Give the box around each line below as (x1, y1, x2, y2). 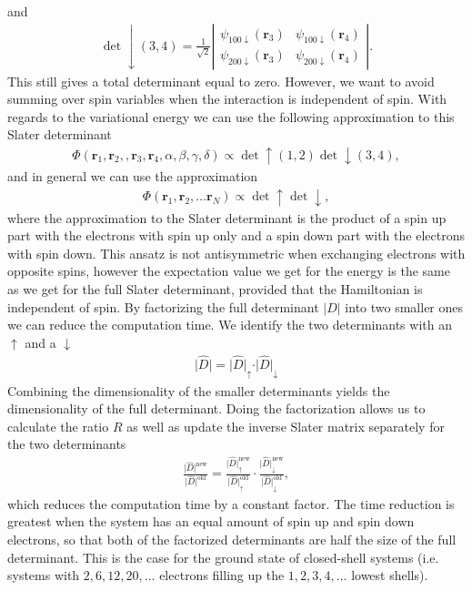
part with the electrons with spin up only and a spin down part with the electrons (7, 226, 465, 245)
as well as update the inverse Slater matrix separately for (126, 416, 445, 435)
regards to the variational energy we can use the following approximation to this (7, 107, 455, 126)
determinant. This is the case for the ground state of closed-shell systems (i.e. (7, 547, 439, 566)
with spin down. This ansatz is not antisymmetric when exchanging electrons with (7, 243, 466, 262)
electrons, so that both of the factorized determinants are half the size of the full (7, 529, 457, 548)
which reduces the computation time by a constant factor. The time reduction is (7, 494, 455, 513)
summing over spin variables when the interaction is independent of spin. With (7, 89, 447, 108)
